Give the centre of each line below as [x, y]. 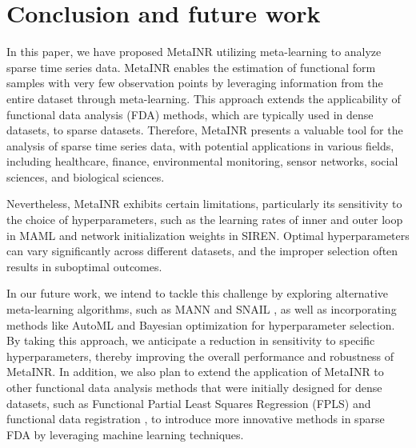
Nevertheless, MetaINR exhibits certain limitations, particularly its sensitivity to [204, 204]
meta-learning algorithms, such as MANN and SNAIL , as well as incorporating [202, 309]
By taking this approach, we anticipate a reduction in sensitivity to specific [191, 340]
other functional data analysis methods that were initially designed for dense [194, 387]
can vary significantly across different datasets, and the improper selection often [202, 251]
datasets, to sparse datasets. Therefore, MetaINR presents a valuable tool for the [205, 130]
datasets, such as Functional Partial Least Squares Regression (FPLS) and [189, 403]
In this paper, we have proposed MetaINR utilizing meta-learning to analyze [194, 52]
